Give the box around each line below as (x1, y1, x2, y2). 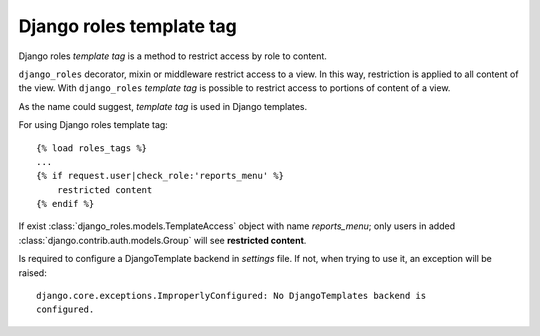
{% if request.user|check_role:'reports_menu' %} (36, 170, 285, 182)
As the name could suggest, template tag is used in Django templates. (18, 100, 308, 112)
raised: (18, 266, 47, 279)
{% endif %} (36, 198, 95, 210)
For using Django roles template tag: (18, 119, 169, 131)
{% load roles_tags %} (36, 142, 148, 154)
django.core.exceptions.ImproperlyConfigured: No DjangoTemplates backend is (36, 290, 427, 302)
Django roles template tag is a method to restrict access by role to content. (18, 50, 327, 62)
